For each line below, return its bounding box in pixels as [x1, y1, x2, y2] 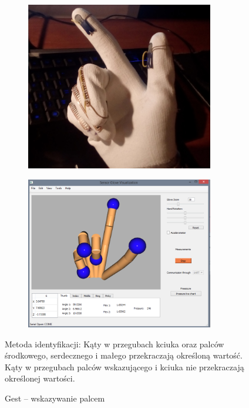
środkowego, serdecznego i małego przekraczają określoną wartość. [5, 349, 243, 361]
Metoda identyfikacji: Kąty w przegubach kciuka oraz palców [5, 337, 224, 350]
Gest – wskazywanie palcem [5, 392, 105, 404]
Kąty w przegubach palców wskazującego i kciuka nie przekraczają [5, 360, 244, 373]
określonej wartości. [5, 372, 75, 384]
